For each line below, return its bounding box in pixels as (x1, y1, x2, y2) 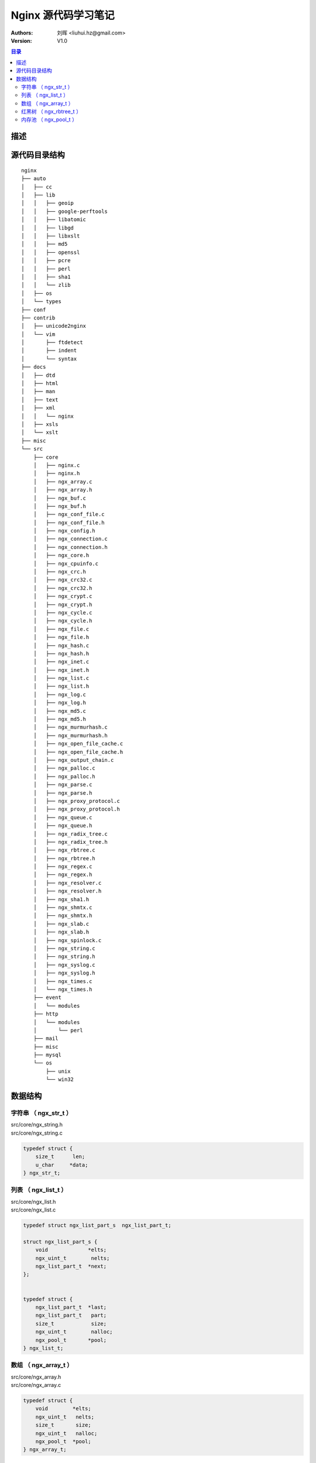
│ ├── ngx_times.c (33, 978, 92, 984)
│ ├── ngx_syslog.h (33, 970, 96, 977)
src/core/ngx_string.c (11, 1129, 63, 1136)
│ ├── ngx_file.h (33, 634, 90, 641)
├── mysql (33, 1052, 61, 1059)
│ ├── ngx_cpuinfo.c (33, 560, 99, 567)
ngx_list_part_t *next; (35, 1263, 107, 1269)
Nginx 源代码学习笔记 (11, 9, 115, 22)
